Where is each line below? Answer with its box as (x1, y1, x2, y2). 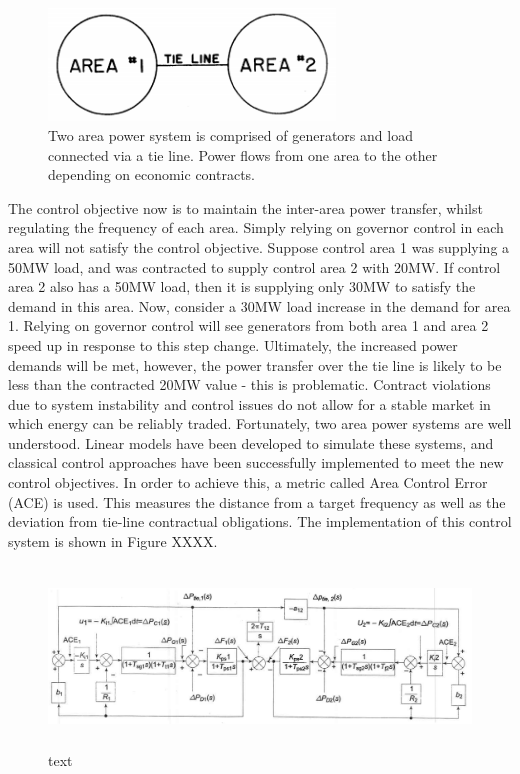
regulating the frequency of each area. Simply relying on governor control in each (8, 217, 504, 238)
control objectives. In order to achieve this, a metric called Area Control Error (8, 472, 488, 493)
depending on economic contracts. (48, 164, 256, 185)
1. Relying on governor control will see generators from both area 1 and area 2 (8, 315, 489, 336)
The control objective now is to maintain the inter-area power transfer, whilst (8, 197, 483, 218)
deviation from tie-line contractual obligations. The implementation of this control (8, 511, 512, 532)
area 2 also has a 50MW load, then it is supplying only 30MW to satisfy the (8, 276, 476, 297)
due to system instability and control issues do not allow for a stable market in (8, 393, 491, 414)
